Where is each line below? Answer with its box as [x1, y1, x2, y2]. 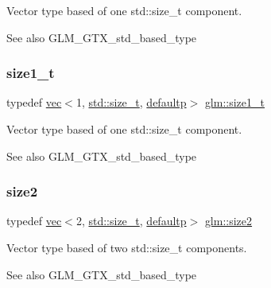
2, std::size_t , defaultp [75, 212, 187, 229]
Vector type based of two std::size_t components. [6, 239, 247, 255]
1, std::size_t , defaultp [75, 94, 187, 111]
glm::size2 [204, 212, 253, 229]
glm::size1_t [204, 94, 265, 111]
